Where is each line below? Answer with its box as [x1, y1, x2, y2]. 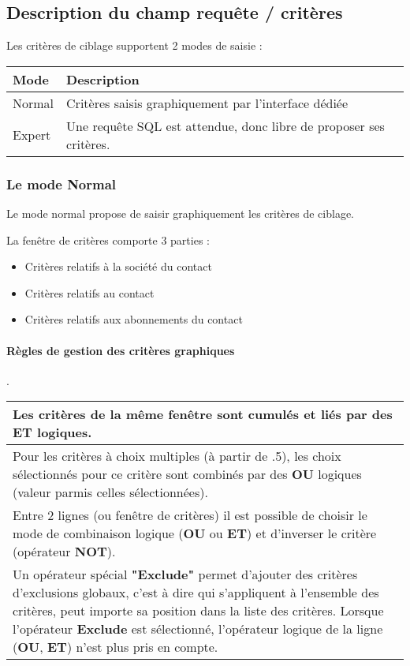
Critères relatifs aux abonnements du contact [24, 311, 243, 327]
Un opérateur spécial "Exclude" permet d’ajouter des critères [13, 565, 358, 584]
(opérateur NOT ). [13, 542, 116, 561]
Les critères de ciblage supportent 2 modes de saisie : [6, 37, 263, 54]
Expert [13, 125, 51, 144]
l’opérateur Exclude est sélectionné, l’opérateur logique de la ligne [13, 619, 383, 638]
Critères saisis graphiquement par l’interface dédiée [66, 93, 348, 112]
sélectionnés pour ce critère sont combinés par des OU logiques [13, 465, 362, 484]
